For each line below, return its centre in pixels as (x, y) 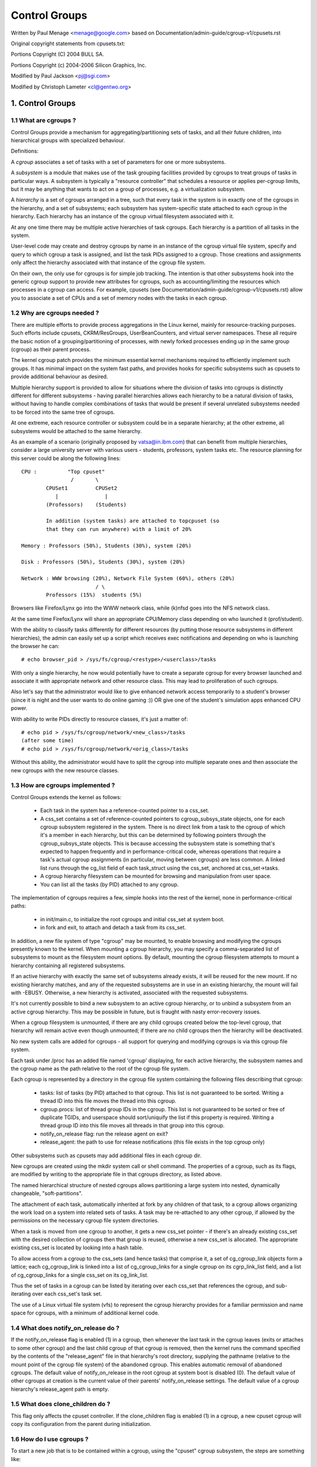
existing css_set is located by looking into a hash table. (77, 1248)
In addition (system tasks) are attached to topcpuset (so (133, 521)
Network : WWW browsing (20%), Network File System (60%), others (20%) (128, 579)
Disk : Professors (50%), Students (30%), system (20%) (103, 562)
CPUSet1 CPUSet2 (82, 488)
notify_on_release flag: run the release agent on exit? (104, 1134)
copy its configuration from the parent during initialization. (81, 1424)
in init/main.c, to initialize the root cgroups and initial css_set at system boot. (132, 919)
